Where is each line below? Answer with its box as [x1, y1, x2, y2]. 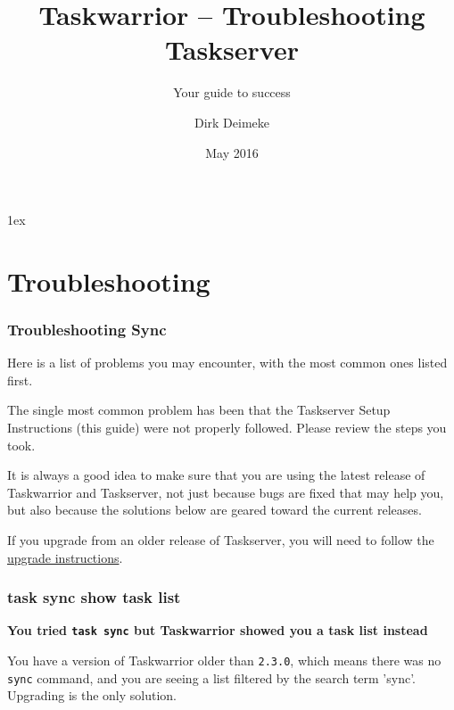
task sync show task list [7, 586, 181, 608]
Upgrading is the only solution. [7, 686, 177, 705]
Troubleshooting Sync [7, 318, 167, 340]
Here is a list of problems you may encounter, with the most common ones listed [7, 353, 448, 372]
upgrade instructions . [7, 548, 123, 566]
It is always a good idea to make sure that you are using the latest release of [7, 466, 425, 484]
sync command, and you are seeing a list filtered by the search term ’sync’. [7, 668, 417, 687]
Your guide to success [173, 83, 291, 102]
